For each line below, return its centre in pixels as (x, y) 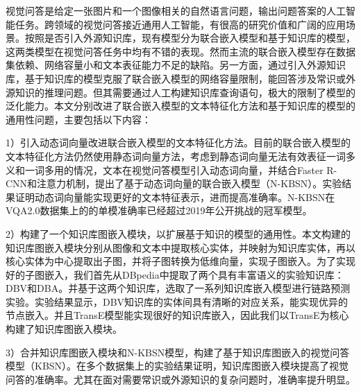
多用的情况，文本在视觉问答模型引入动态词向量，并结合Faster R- (191, 170)
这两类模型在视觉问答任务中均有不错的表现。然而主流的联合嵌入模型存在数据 (180, 51)
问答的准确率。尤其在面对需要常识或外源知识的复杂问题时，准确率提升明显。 (180, 379)
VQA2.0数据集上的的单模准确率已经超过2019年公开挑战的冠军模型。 (159, 210)
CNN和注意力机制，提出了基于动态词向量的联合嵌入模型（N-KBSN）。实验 (174, 183)
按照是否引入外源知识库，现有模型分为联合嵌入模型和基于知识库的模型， (190, 38)
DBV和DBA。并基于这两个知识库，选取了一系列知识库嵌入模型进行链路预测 (178, 288)
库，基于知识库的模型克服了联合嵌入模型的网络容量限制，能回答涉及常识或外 (180, 78)
